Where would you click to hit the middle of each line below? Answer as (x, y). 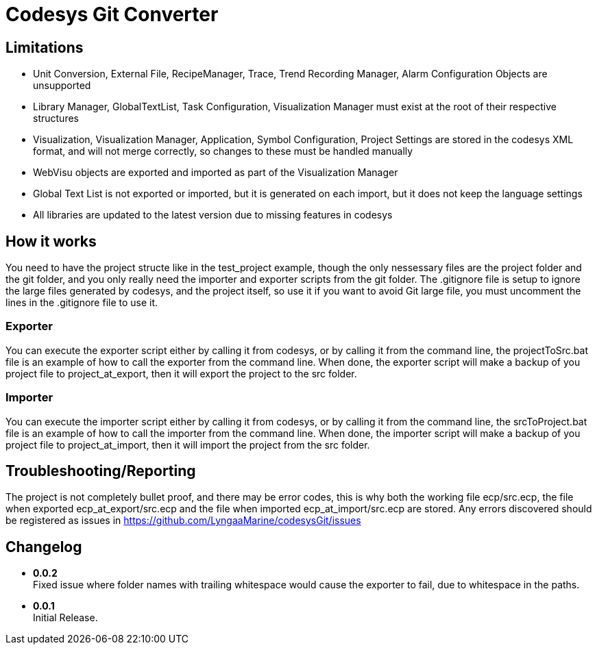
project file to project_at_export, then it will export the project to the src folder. (181, 373)
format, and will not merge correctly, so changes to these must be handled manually (223, 151)
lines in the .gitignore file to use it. (82, 303)
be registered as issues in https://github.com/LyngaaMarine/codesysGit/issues (183, 521)
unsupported (62, 86)
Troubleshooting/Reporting (101, 471)
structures (56, 118)
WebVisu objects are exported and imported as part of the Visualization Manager (216, 173)
